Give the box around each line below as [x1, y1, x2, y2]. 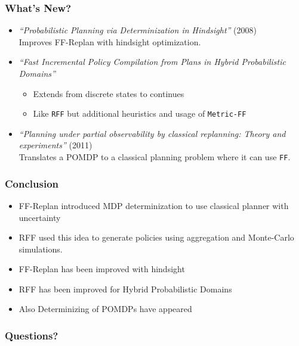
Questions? [5, 328, 58, 342]
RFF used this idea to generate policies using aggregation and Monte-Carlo [19, 231, 294, 244]
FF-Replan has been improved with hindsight [19, 263, 185, 275]
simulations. [19, 242, 63, 255]
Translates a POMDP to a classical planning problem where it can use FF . [19, 151, 291, 163]
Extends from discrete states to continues [33, 87, 184, 99]
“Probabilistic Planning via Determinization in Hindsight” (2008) [19, 24, 257, 36]
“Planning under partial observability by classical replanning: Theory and [19, 127, 286, 139]
